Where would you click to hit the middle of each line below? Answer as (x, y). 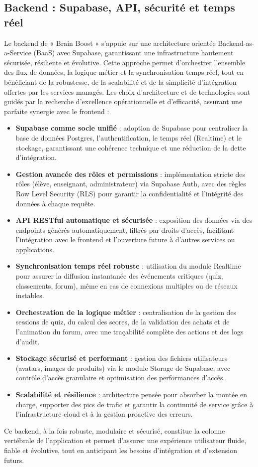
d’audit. (28, 341)
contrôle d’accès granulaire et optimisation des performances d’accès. (120, 378)
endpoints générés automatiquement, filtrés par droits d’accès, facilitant (125, 230)
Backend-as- (236, 43)
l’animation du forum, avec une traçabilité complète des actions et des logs (129, 332)
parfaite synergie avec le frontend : (57, 111)
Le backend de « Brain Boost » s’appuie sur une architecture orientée (110, 43)
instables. (30, 295)
